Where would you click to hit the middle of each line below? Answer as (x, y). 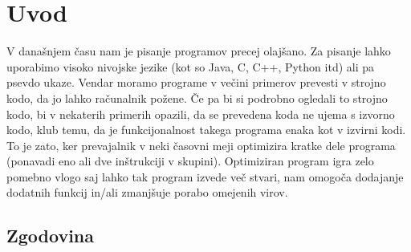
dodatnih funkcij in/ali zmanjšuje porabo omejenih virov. (147, 192)
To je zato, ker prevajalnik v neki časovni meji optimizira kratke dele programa (201, 145)
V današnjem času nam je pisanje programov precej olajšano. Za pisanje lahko (199, 51)
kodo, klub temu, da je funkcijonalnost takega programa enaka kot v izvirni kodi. (206, 130)
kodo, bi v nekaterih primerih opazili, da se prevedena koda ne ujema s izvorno (201, 114)
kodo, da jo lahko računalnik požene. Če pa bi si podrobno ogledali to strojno (197, 98)
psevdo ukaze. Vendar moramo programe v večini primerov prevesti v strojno (196, 82)
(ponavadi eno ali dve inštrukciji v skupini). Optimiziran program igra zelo (190, 161)
